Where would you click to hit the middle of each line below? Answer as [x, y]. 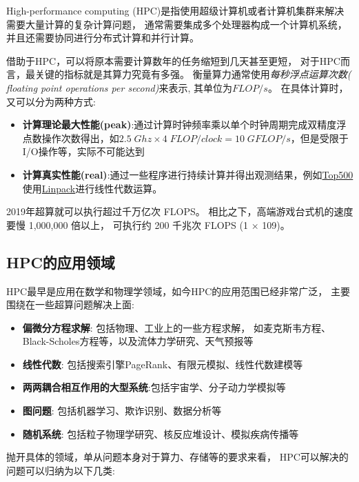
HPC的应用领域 [61, 262]
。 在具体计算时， [308, 87]
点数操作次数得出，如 [71, 138]
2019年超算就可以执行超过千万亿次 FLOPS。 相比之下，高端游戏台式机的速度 [180, 211]
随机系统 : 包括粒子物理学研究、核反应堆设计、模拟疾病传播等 [161, 433]
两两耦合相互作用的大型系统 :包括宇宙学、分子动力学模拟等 [154, 387]
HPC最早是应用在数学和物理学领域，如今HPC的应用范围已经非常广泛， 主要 [178, 291]
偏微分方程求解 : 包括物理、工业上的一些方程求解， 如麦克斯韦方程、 [177, 327]
